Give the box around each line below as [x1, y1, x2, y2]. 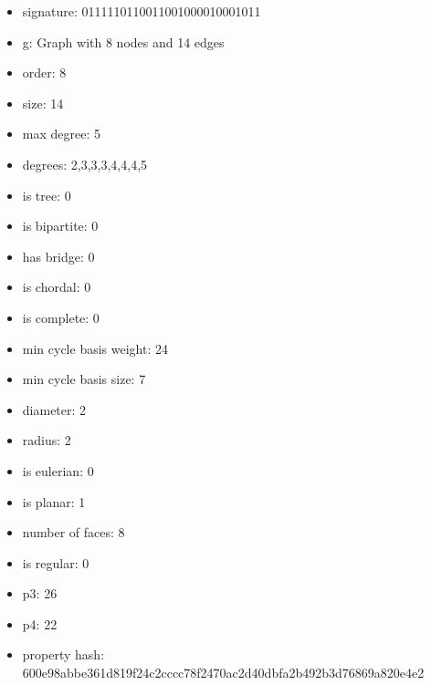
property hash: [22, 645, 105, 664]
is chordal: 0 [22, 277, 91, 296]
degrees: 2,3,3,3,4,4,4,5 [22, 154, 148, 173]
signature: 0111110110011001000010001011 [22, 2, 261, 20]
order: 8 [22, 63, 67, 82]
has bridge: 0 [22, 246, 95, 265]
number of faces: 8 [22, 523, 125, 542]
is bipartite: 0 [22, 216, 99, 235]
